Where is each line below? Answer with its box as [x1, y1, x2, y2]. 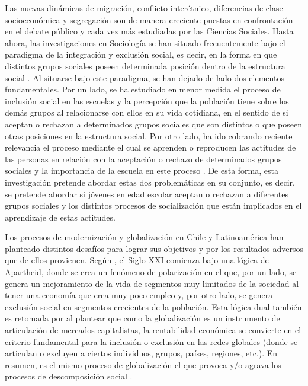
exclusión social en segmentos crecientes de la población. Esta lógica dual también [5, 300, 302, 312]
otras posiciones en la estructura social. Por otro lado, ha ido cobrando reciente [5, 129, 293, 142]
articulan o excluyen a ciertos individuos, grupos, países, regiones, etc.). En [5, 347, 278, 359]
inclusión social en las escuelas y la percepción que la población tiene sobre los [5, 94, 289, 107]
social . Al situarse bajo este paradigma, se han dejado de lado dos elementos [5, 71, 284, 84]
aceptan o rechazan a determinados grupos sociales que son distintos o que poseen [5, 117, 302, 130]
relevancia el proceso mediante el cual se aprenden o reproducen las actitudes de [5, 141, 296, 154]
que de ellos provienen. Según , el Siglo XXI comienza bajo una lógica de [5, 254, 269, 266]
